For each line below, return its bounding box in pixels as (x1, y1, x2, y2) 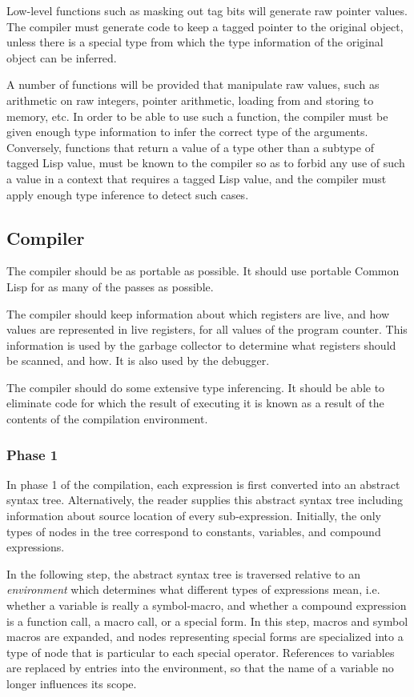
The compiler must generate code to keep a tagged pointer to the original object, (6, 18, 404, 34)
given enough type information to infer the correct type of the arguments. (6, 123, 368, 140)
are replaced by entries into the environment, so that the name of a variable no (6, 659, 394, 676)
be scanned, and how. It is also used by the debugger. (6, 352, 270, 369)
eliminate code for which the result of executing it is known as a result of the (6, 395, 384, 411)
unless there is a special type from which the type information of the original (6, 34, 384, 50)
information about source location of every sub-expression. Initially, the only (6, 507, 381, 524)
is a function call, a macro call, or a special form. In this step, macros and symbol (6, 612, 408, 629)
